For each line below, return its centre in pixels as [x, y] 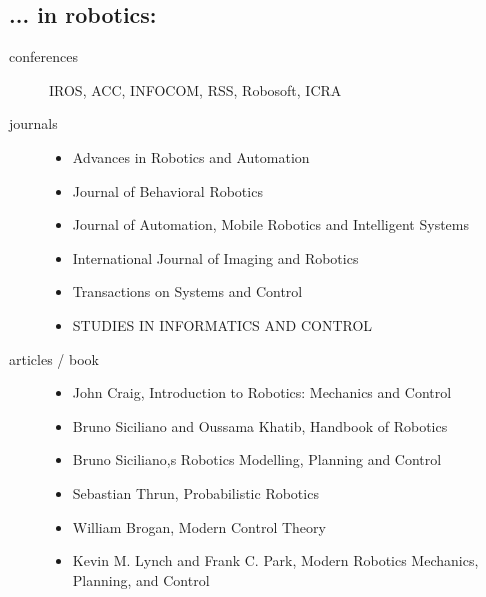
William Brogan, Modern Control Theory [199, 526]
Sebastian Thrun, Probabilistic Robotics [195, 492]
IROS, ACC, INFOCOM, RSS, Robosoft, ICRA [195, 89]
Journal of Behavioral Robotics [167, 190]
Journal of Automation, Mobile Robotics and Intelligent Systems [270, 224]
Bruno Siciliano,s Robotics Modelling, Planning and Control [257, 459]
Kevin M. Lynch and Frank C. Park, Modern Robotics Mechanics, [275, 560]
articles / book [54, 358]
